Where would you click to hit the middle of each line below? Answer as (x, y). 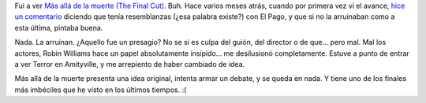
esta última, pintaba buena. (59, 28)
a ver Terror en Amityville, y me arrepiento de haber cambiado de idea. (130, 64)
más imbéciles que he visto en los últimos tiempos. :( (101, 90)
